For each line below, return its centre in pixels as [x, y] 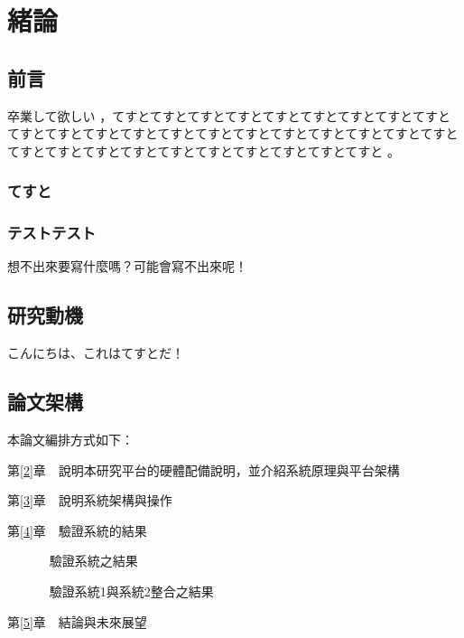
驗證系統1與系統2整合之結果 [131, 591]
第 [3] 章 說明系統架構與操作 [90, 500]
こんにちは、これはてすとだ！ [96, 353]
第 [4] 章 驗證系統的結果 [77, 530]
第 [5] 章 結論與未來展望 [77, 621]
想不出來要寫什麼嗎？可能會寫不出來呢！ [127, 266]
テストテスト [52, 233]
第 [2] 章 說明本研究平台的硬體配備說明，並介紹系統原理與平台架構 [204, 469]
